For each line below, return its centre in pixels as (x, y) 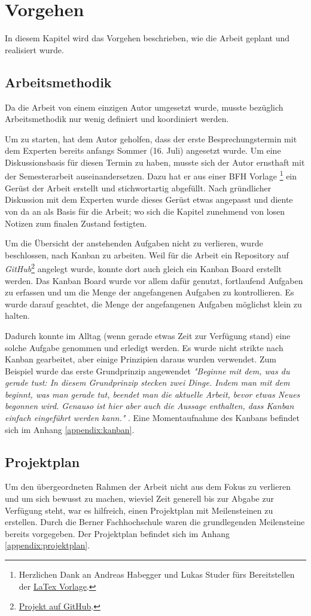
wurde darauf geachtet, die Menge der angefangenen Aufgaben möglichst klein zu (153, 304)
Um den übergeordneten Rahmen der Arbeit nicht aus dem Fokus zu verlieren (148, 487)
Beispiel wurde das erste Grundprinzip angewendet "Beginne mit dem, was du (147, 370)
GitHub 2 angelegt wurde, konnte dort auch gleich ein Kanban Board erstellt (144, 268)
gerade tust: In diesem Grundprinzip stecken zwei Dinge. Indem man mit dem (147, 382)
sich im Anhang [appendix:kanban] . (70, 429)
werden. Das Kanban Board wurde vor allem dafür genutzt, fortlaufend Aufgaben (154, 280)
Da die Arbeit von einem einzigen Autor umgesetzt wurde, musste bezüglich (144, 107)
